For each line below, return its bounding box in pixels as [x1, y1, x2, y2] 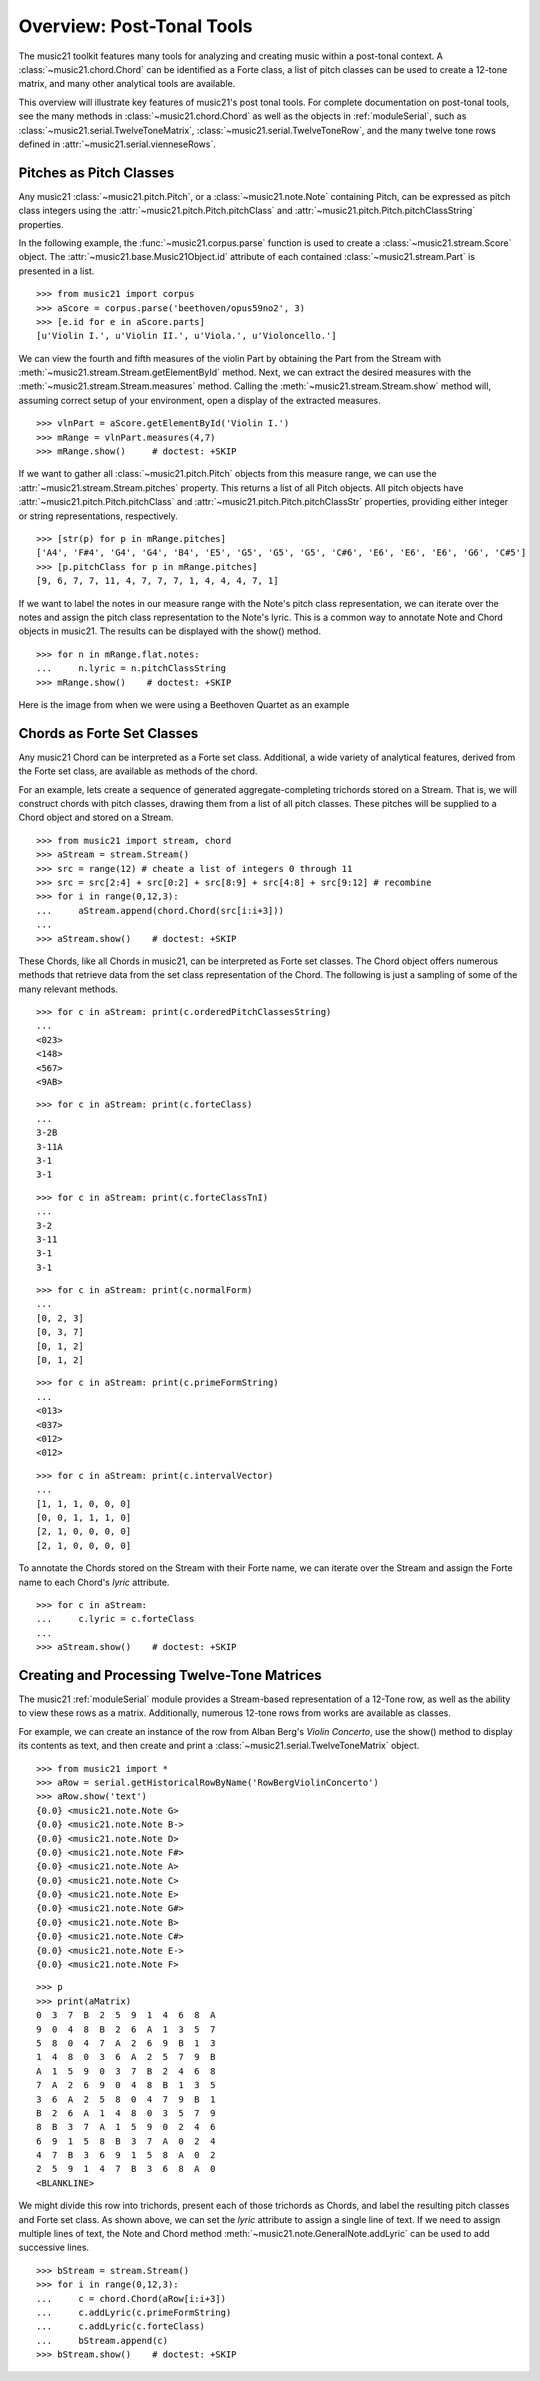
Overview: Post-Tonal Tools [18, 15, 254, 37]
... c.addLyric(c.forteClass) [36, 2321, 205, 2332]
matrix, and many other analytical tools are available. [18, 78, 236, 90]
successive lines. [18, 2241, 90, 2254]
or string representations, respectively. [18, 510, 179, 522]
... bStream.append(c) [36, 2335, 169, 2346]
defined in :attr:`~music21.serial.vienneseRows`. [18, 138, 217, 150]
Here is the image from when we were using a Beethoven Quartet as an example [18, 698, 350, 710]
